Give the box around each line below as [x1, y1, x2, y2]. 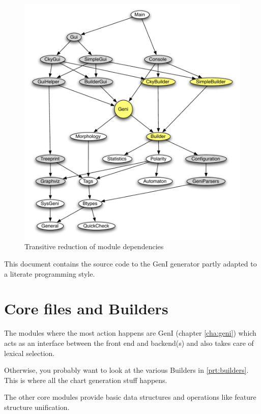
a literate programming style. [4, 268, 95, 279]
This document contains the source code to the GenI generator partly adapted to [4, 258, 257, 269]
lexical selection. [4, 347, 55, 358]
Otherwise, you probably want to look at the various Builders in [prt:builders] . [4, 365, 249, 375]
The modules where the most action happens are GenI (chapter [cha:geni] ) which [4, 328, 256, 338]
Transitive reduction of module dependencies [24, 241, 164, 252]
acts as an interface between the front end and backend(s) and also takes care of [4, 337, 254, 348]
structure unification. [4, 401, 70, 412]
